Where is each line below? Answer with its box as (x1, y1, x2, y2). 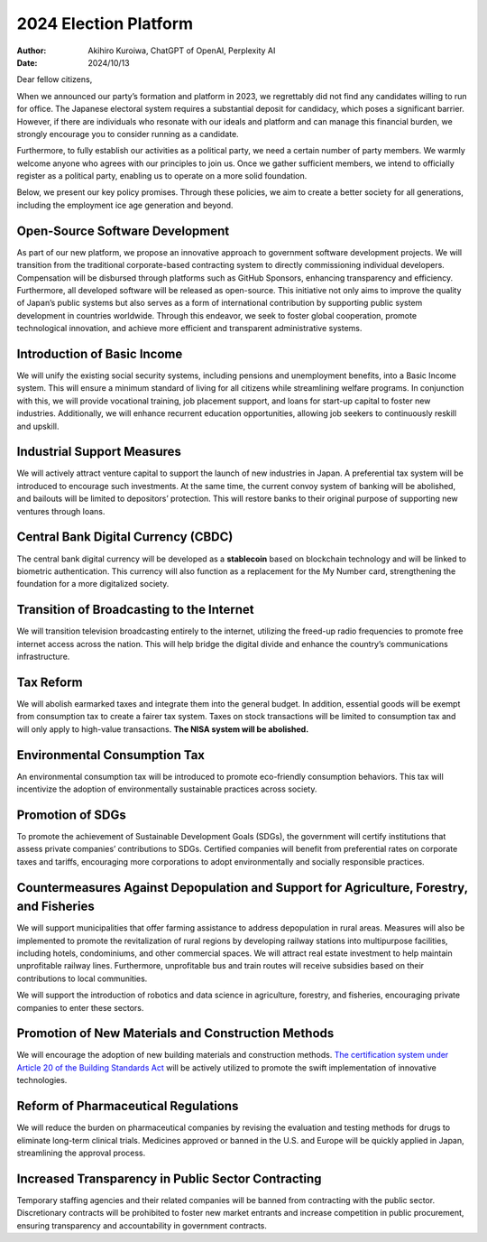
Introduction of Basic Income (16, 346, 183, 361)
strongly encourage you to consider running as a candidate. (16, 128, 239, 139)
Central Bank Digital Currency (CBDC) (16, 529, 234, 545)
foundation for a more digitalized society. (16, 579, 170, 589)
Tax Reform (16, 674, 83, 690)
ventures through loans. (16, 505, 106, 516)
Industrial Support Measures (16, 444, 182, 459)
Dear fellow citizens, (16, 74, 93, 85)
